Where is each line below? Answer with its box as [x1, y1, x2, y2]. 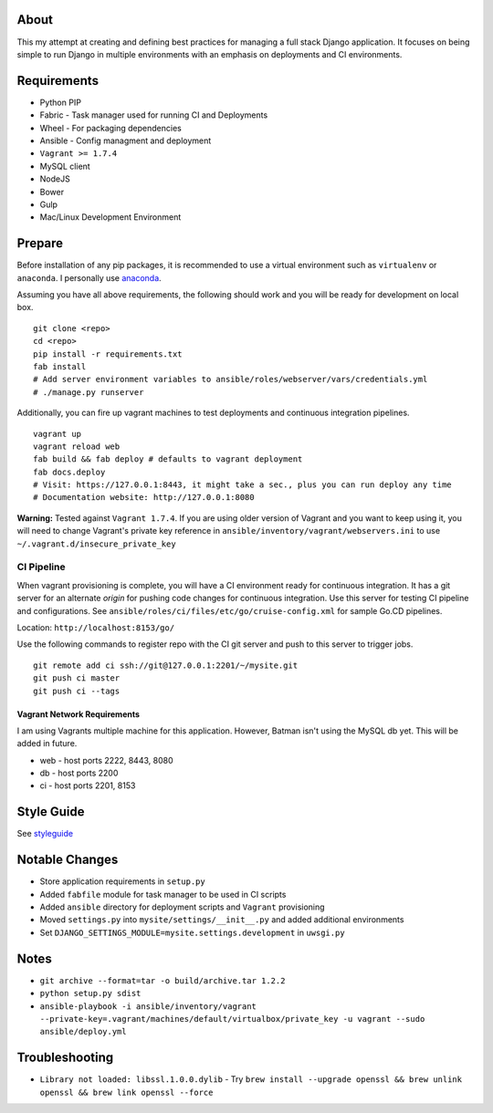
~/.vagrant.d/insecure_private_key [16, 538, 177, 549]
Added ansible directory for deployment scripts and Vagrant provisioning [39, 901, 325, 912]
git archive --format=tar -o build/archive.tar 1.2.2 [39, 975, 286, 985]
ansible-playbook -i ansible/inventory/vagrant [39, 1001, 257, 1012]
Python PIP [39, 97, 82, 108]
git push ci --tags [33, 685, 121, 696]
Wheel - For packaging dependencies [39, 122, 182, 133]
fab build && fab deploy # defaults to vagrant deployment [33, 454, 303, 464]
